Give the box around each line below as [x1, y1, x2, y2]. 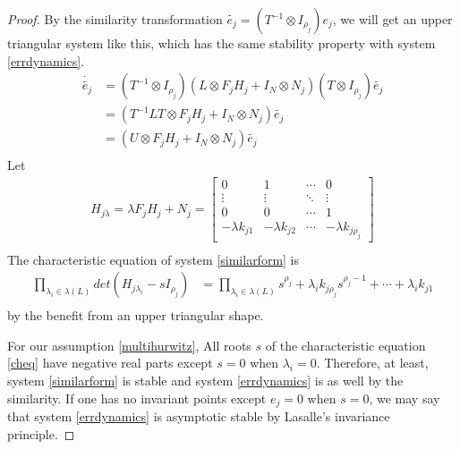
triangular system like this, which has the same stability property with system [7, 34, 436, 52]
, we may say [369, 388, 440, 407]
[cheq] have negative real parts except [7, 353, 213, 372]
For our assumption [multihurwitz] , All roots [7, 335, 251, 354]
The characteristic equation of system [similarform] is [7, 250, 300, 268]
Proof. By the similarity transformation [7, 10, 223, 28]
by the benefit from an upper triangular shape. [7, 306, 264, 325]
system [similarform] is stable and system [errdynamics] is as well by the [7, 370, 404, 389]
